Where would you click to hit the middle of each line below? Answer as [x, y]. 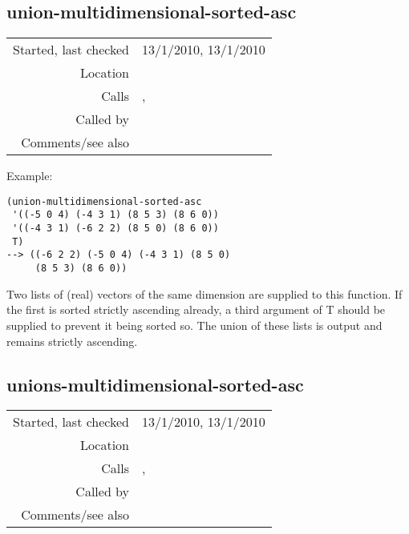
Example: [30, 176]
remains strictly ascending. [72, 341]
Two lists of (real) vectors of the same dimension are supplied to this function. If [204, 293]
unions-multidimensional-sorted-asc [155, 384]
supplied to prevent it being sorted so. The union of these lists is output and [194, 325]
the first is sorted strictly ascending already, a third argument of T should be [196, 309]
